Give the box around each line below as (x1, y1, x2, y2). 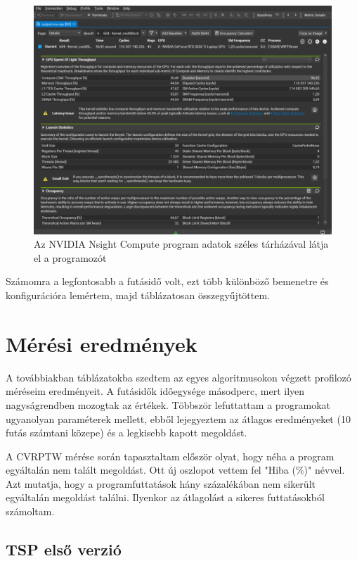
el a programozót (34, 250, 107, 265)
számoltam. (6, 504, 55, 519)
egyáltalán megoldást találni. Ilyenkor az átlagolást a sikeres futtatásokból (6, 490, 325, 505)
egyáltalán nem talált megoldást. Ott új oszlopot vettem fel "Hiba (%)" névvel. (6, 462, 345, 477)
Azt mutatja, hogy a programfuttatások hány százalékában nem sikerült (6, 476, 316, 491)
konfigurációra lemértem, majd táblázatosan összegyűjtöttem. (6, 288, 271, 302)
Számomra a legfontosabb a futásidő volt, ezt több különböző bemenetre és (6, 274, 329, 289)
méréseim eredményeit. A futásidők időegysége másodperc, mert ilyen (6, 384, 305, 398)
